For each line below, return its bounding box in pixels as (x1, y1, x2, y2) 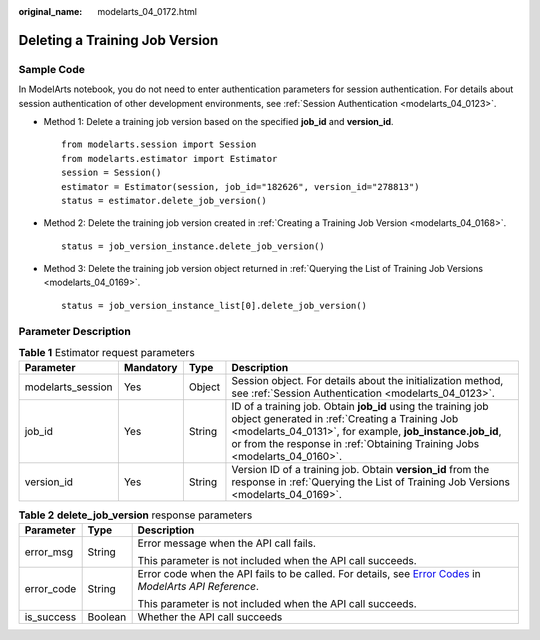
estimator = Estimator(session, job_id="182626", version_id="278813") (61, 181, 420, 192)
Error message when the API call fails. (137, 536, 317, 550)
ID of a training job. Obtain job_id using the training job (231, 400, 489, 414)
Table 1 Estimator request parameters (18, 346, 195, 360)
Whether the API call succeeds (137, 610, 283, 624)
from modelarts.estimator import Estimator (61, 153, 278, 164)
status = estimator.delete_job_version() (61, 195, 267, 206)
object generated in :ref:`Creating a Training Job (231, 412, 459, 426)
